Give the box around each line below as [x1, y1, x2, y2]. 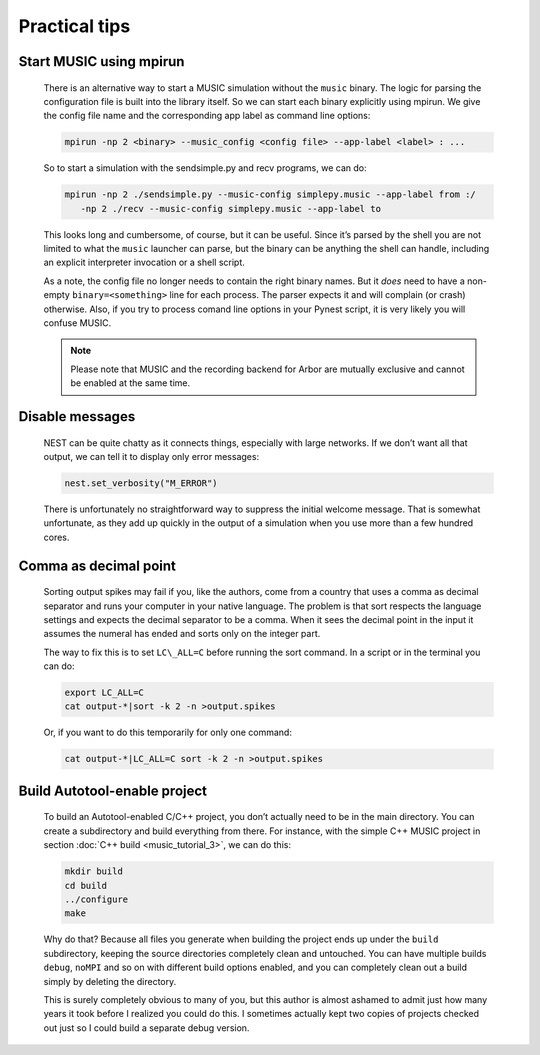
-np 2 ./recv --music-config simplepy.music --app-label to [80, 203, 382, 214]
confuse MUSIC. [43, 317, 112, 329]
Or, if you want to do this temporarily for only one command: [43, 726, 292, 739]
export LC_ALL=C [64, 687, 145, 699]
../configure [64, 893, 129, 905]
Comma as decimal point [18, 557, 177, 574]
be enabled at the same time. [70, 377, 190, 389]
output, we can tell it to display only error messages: [43, 450, 260, 462]
